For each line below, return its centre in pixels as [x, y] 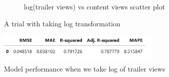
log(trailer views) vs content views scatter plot [94, 6]
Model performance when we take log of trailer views [85, 68]
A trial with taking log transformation [62, 23]
